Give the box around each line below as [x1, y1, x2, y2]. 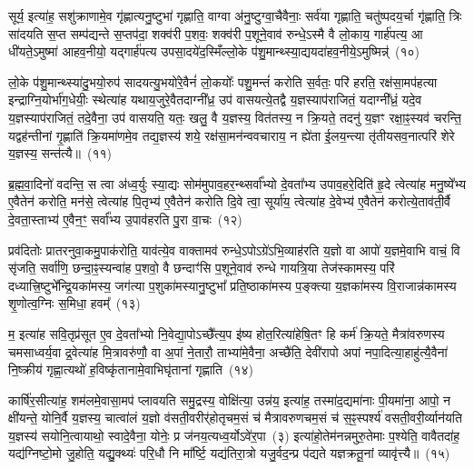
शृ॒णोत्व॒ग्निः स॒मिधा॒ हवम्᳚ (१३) [8, 294, 141, 313]
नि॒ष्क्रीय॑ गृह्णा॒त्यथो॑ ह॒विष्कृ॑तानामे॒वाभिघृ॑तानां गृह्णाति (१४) [8, 360, 253, 379]
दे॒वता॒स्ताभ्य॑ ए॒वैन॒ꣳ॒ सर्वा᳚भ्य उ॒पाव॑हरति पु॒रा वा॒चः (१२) [8, 209, 242, 228]
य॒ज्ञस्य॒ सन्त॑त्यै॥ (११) [8, 144, 112, 163]
